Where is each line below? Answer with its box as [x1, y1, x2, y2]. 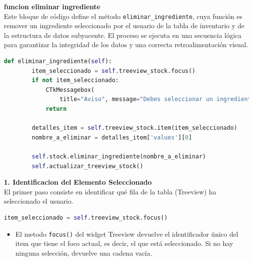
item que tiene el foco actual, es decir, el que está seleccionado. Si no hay [15, 238, 234, 248]
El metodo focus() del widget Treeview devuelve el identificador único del [15, 228, 238, 239]
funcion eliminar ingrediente [4, 1, 101, 11]
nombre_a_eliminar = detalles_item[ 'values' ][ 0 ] [32, 134, 192, 141]
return [45, 105, 67, 112]
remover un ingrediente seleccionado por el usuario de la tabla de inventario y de [4, 20, 245, 31]
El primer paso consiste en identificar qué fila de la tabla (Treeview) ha [4, 186, 217, 196]
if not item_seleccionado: [32, 77, 119, 84]
